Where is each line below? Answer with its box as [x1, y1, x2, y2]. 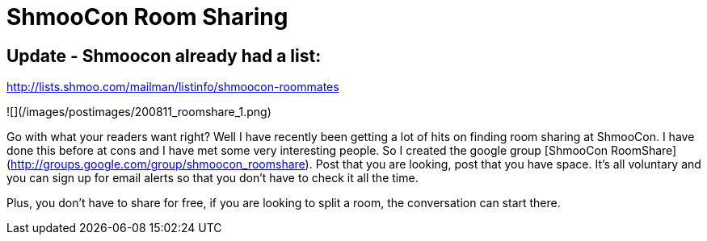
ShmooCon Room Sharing [6, 3, 288, 31]
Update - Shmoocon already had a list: [6, 45, 322, 66]
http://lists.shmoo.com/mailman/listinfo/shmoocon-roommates [6, 80, 339, 94]
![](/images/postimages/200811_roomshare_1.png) [6, 105, 271, 119]
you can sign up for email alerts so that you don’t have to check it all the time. [6, 171, 419, 185]
